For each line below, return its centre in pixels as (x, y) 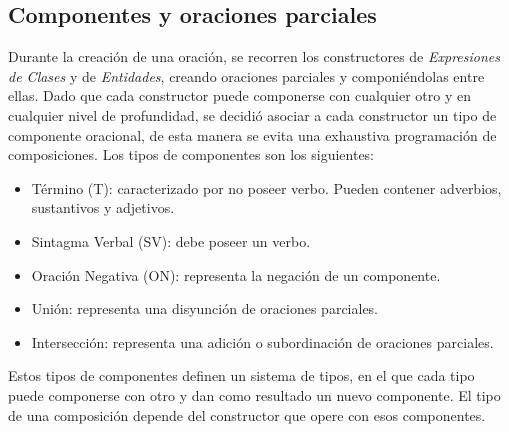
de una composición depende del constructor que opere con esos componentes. (247, 414)
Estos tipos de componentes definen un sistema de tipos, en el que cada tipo (241, 375)
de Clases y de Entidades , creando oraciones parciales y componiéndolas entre (246, 75)
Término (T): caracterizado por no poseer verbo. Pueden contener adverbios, (266, 187)
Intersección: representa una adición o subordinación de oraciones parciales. (262, 341)
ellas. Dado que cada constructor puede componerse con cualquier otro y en (239, 95)
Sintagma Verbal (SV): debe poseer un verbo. (171, 240)
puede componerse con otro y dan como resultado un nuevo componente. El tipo (254, 394)
